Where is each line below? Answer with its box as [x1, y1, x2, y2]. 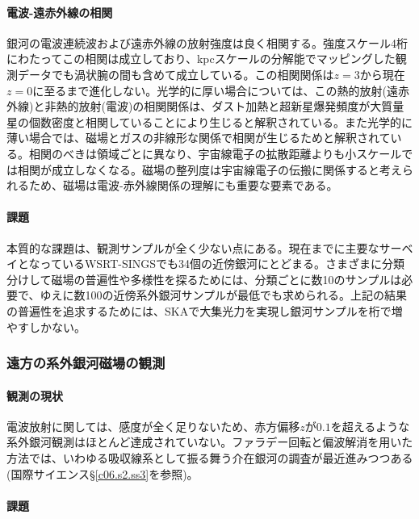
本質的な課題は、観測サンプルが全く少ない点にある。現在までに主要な [6, 239, 379, 256]
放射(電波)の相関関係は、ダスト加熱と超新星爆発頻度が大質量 [78, 98, 404, 115]
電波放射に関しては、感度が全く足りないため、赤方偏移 [6, 417, 300, 434]
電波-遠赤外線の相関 [6, 3, 113, 20]
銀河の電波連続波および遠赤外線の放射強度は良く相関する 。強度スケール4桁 [6, 34, 408, 51]
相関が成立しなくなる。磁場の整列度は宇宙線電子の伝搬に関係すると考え [17, 161, 402, 178]
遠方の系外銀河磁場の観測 [6, 353, 166, 373]
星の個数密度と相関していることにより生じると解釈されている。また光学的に [6, 113, 413, 130]
